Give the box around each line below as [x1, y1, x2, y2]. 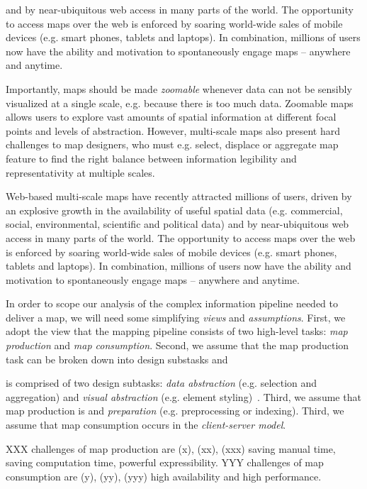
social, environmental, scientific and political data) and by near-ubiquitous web [6, 216, 349, 231]
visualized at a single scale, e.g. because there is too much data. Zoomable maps [6, 95, 354, 110]
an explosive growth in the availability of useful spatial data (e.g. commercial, [6, 202, 343, 217]
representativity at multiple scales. [6, 165, 155, 180]
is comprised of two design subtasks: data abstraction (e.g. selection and [6, 375, 317, 390]
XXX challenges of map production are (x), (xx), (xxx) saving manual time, [6, 441, 336, 456]
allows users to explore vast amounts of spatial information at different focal [6, 109, 337, 124]
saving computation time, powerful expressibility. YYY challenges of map [6, 455, 324, 470]
